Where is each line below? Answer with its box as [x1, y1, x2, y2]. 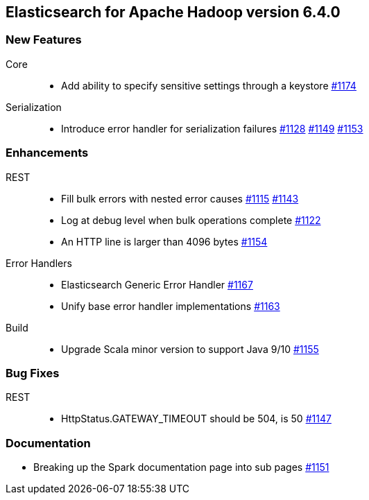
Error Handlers [6, 257, 72, 269]
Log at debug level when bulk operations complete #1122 [61, 214, 321, 226]
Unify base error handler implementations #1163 [61, 300, 280, 312]
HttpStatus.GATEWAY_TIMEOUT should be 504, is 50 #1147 [61, 413, 332, 425]
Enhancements [6, 146, 89, 160]
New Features [6, 33, 82, 47]
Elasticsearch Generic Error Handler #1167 [61, 278, 253, 291]
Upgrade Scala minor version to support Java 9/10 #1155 [61, 343, 319, 355]
